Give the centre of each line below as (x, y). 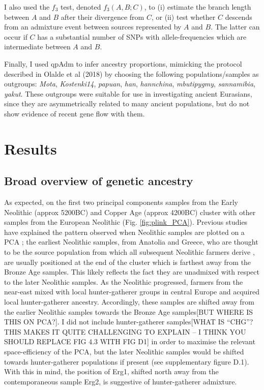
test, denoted (81, 7)
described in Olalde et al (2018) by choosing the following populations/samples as (131, 73)
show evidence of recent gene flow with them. (75, 113)
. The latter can (235, 27)
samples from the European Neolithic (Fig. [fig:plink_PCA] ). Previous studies (126, 222)
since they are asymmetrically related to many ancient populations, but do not (127, 103)
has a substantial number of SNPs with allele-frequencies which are (142, 36)
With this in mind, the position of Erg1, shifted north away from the (111, 371)
